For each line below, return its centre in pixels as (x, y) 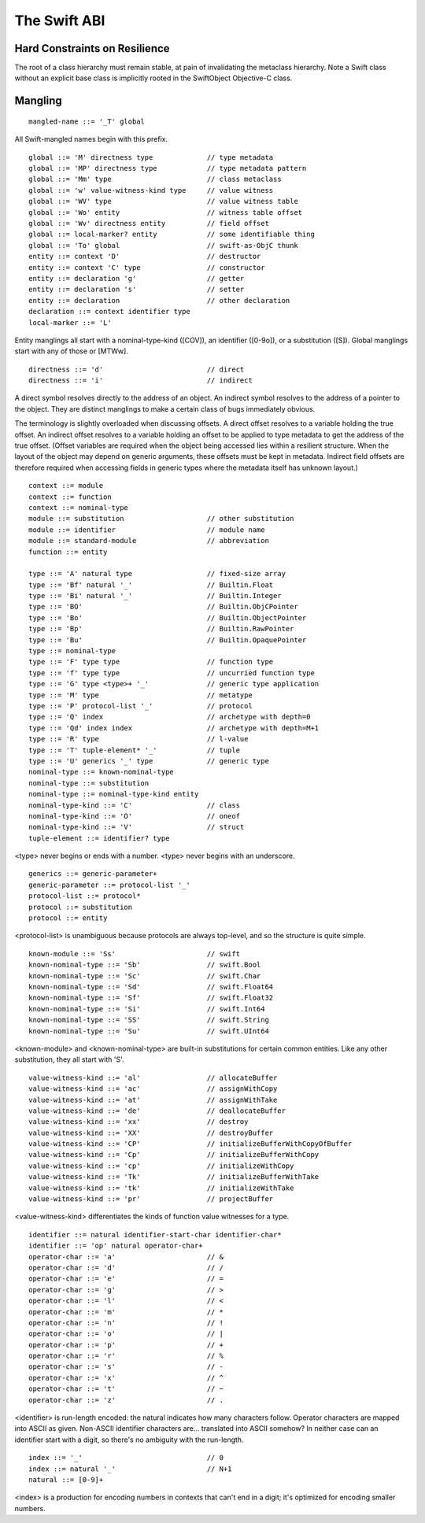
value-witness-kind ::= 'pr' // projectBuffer (151, 1199)
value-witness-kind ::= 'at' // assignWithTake (153, 1100)
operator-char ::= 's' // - (126, 1367)
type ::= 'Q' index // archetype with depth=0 (170, 717)
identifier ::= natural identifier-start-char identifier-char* (155, 1235)
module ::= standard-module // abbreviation (149, 541)
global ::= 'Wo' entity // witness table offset (166, 212)
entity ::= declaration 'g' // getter (137, 278)
